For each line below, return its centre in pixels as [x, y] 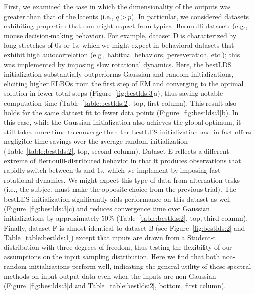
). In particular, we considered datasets [190, 16]
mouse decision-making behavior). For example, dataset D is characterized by [120, 35]
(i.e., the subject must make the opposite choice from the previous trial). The [120, 189]
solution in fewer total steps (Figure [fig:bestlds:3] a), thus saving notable [114, 93]
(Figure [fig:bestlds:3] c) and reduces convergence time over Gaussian [107, 208]
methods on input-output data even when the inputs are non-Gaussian [110, 276]
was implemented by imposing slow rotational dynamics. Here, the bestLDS [118, 64]
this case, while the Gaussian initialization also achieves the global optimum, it [123, 122]
